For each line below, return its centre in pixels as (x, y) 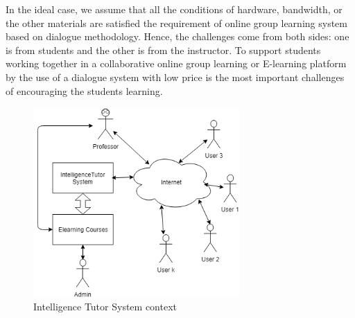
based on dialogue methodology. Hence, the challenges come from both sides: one (177, 36)
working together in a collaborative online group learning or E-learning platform (176, 63)
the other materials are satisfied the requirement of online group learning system (176, 23)
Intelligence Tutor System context (105, 307)
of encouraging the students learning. (84, 90)
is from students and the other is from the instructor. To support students (163, 50)
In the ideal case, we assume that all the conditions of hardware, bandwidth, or (174, 9)
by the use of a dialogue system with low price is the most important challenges (175, 77)
